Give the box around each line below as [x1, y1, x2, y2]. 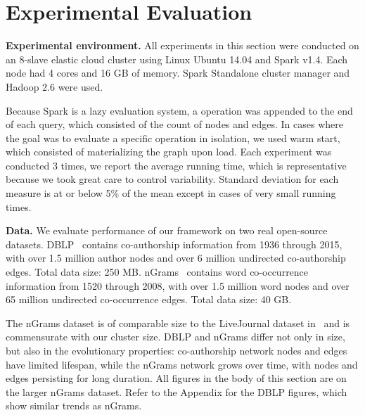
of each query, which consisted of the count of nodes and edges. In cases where [6, 117, 343, 132]
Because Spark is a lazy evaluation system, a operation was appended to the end [6, 103, 353, 117]
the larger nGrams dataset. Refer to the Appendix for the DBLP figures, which [6, 384, 347, 399]
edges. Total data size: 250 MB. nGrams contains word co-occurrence [6, 264, 309, 279]
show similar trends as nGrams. [6, 398, 142, 413]
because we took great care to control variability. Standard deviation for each [6, 172, 339, 186]
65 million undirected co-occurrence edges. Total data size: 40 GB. [6, 292, 292, 307]
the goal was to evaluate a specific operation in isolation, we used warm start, [6, 130, 340, 145]
